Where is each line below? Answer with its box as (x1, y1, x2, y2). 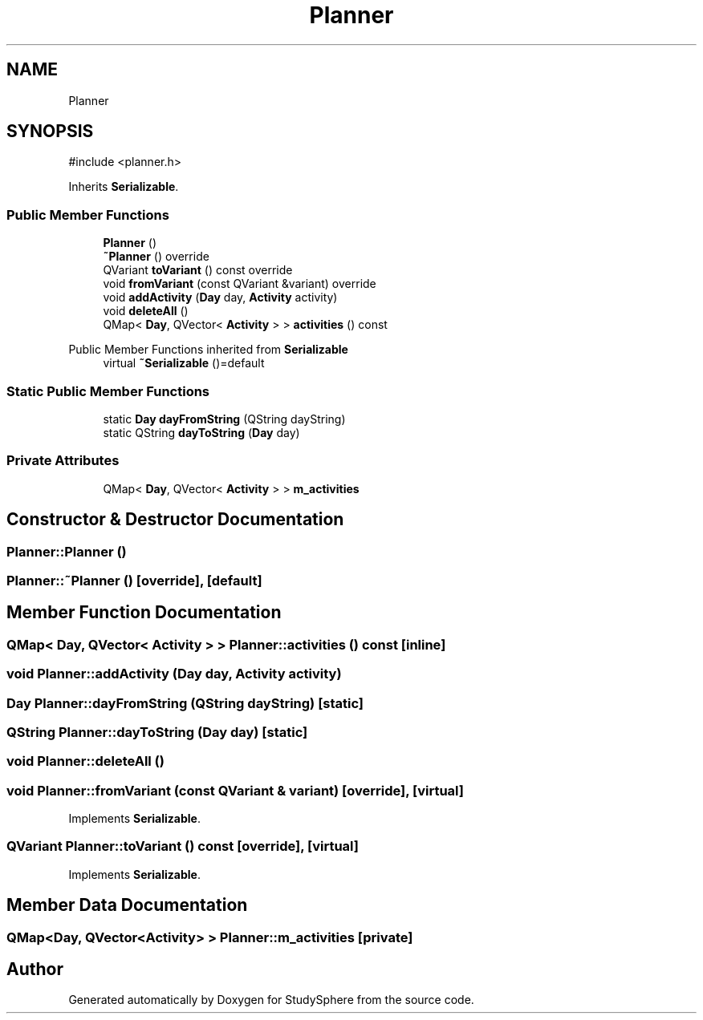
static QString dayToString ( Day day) (103, 425, 300, 439)
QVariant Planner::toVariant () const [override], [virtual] (6, 838, 359, 855)
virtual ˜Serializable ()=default (103, 356, 265, 370)
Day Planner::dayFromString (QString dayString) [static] (6, 694, 364, 711)
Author (6, 959, 63, 980)
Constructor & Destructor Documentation (6, 509, 344, 530)
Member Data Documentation (6, 895, 248, 916)
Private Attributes (6, 452, 120, 469)
